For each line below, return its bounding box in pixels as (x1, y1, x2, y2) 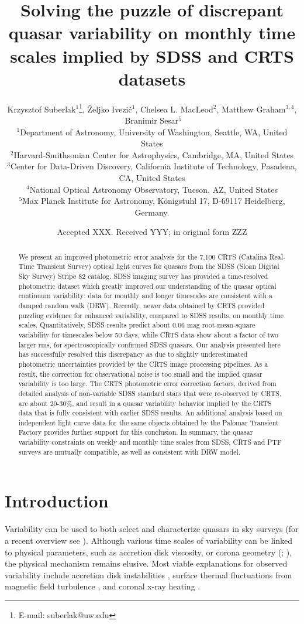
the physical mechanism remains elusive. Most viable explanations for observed (5, 557, 288, 570)
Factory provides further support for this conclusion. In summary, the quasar (18, 427, 253, 437)
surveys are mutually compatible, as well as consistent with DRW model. (18, 446, 241, 456)
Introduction (5, 489, 109, 513)
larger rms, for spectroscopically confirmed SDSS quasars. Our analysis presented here (18, 339, 281, 349)
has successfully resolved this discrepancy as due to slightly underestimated (18, 349, 248, 359)
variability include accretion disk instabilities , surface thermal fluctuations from (5, 568, 292, 581)
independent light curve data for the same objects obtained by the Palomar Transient (18, 417, 279, 427)
